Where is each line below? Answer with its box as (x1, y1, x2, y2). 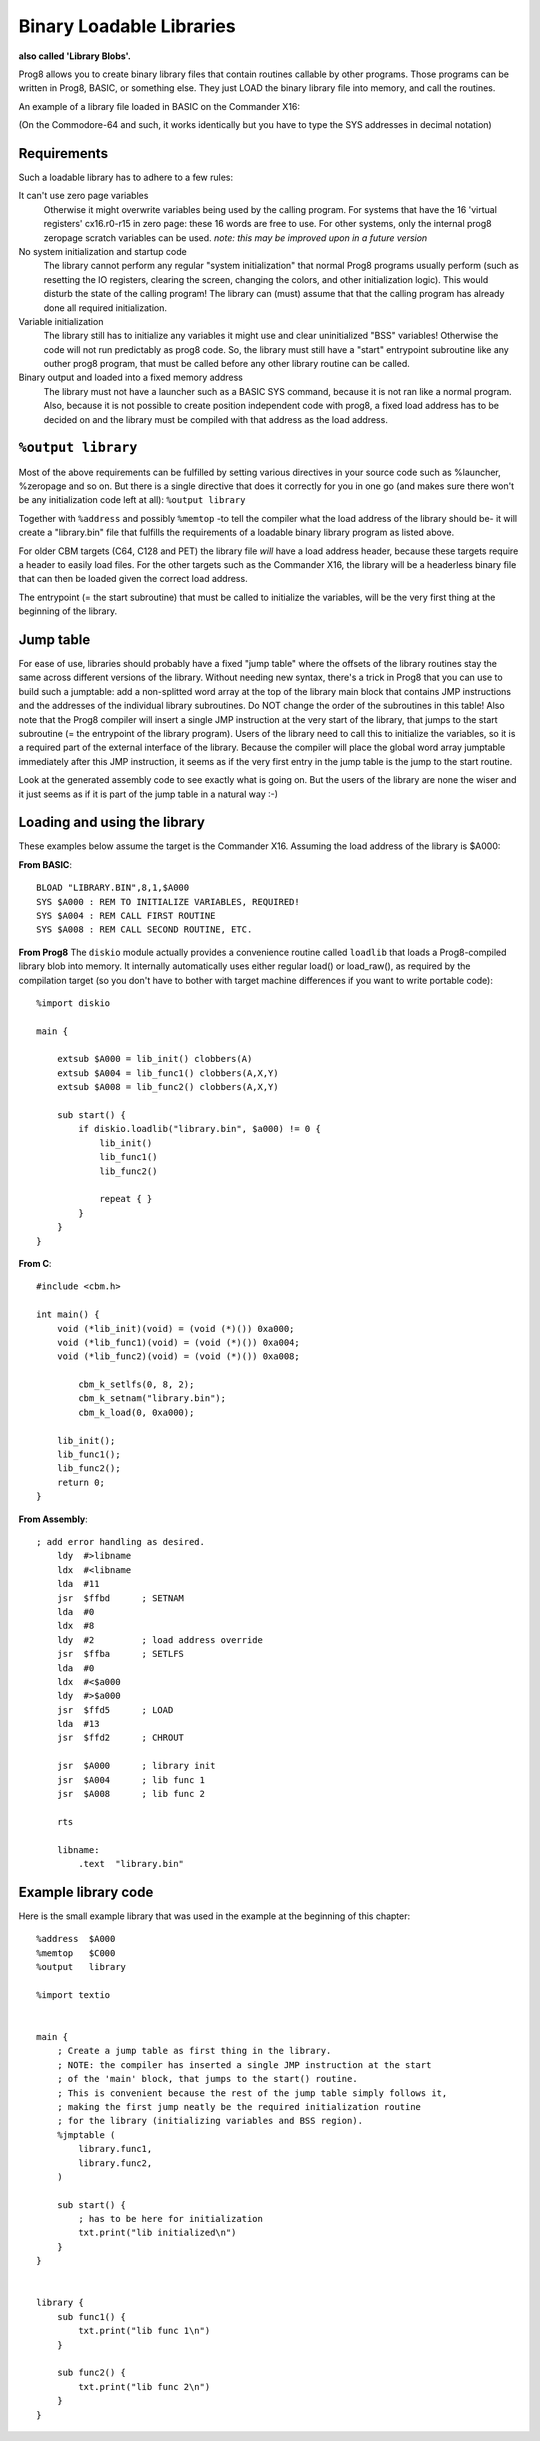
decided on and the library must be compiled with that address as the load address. (43, 413, 389, 425)
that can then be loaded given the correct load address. (18, 573, 249, 585)
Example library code (18, 1883, 154, 1900)
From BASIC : (18, 858, 72, 870)
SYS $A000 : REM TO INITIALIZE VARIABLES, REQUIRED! (36, 896, 300, 907)
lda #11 (56, 1578, 100, 1590)
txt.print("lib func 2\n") (78, 2381, 211, 2392)
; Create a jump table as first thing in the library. (56, 2045, 332, 2057)
